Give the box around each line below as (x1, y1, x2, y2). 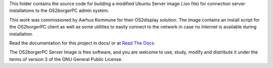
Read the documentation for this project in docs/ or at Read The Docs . (9, 40, 156, 46)
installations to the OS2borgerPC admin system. (9, 7, 110, 13)
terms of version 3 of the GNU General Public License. (9, 56, 123, 62)
